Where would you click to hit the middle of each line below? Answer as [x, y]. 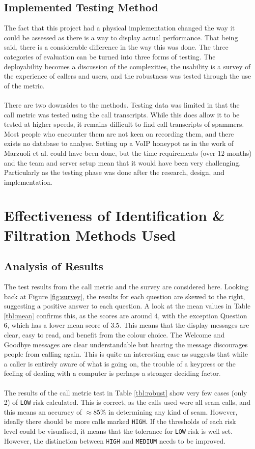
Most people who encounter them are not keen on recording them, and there [119, 133]
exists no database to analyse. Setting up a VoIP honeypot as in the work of [119, 143]
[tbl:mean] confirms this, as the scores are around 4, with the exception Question [126, 315]
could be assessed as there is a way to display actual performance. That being [121, 37]
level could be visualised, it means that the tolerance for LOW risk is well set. [118, 431]
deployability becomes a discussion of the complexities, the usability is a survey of [127, 66]
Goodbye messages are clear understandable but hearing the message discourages [126, 344]
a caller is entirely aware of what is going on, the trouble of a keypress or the [120, 363]
